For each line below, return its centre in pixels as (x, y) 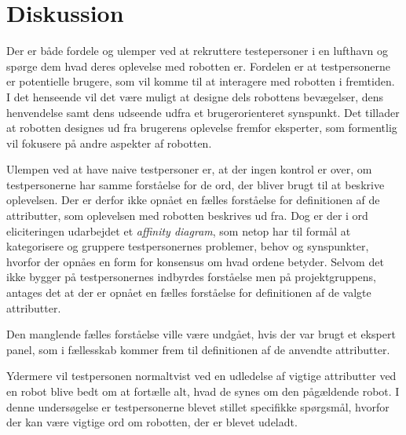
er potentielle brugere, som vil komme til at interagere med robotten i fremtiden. (201, 81)
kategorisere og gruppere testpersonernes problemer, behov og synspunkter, (188, 246)
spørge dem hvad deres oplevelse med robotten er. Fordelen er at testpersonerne (198, 66)
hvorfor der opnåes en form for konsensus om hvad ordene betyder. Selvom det (195, 261)
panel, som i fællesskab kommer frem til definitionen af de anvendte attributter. (198, 349)
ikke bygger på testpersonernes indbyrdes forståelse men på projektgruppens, (192, 277)
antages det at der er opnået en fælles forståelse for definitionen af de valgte (189, 292)
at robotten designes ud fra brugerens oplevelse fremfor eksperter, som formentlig (202, 128)
